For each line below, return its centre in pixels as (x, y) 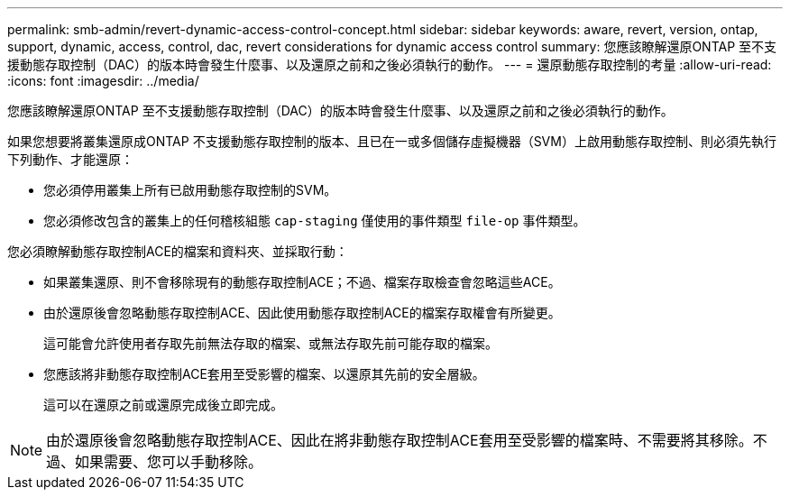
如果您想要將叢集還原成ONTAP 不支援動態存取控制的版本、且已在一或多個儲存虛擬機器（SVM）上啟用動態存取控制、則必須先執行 (392, 141)
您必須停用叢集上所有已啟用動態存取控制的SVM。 (190, 190)
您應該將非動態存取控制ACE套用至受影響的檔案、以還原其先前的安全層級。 (264, 374)
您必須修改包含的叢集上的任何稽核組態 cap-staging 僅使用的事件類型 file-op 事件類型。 (315, 221)
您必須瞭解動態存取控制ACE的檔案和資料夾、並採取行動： (178, 251)
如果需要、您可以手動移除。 (169, 462)
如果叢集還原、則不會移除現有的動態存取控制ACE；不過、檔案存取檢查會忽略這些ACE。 (302, 282)
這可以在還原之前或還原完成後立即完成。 (163, 405)
